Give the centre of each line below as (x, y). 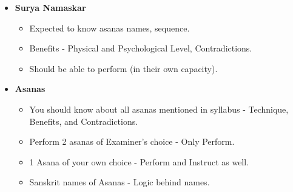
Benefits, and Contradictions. (84, 121)
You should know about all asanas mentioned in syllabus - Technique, (159, 109)
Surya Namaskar (50, 7)
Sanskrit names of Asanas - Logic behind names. (120, 182)
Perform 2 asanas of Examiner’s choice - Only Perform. (132, 141)
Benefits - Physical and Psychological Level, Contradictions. (141, 48)
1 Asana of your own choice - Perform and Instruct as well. (139, 161)
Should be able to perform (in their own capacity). (123, 68)
